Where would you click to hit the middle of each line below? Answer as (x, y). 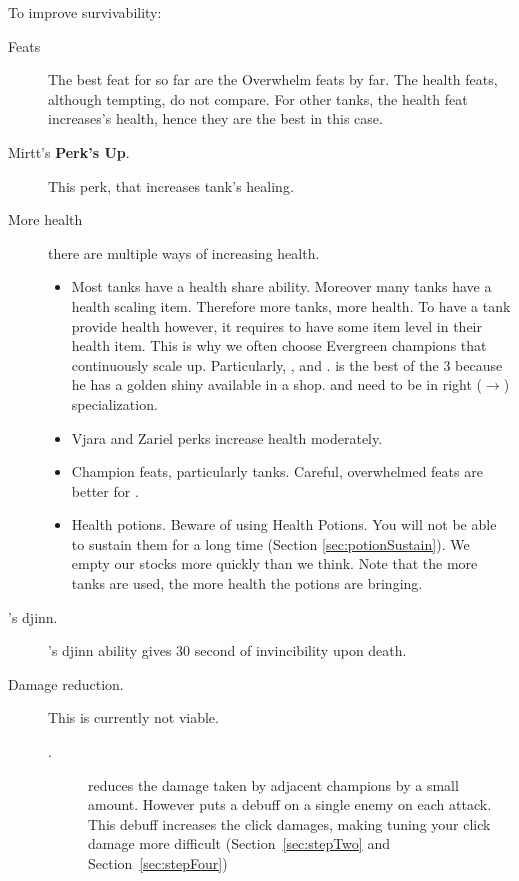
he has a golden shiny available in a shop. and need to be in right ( (276, 384)
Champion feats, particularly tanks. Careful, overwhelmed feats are (277, 471)
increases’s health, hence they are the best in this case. (215, 118)
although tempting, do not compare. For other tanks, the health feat (258, 98)
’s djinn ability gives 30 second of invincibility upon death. (227, 650)
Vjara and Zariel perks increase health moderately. (227, 437)
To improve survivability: (85, 12)
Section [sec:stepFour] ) (158, 863)
